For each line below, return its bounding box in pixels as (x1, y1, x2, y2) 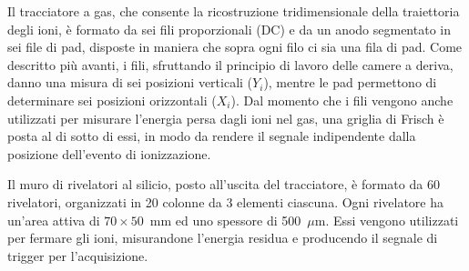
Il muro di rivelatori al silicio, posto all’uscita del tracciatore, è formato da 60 (7, 175, 440, 194)
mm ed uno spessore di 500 (149, 210, 301, 229)
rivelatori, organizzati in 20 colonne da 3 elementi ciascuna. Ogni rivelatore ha (7, 192, 444, 211)
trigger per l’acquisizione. (7, 246, 148, 265)
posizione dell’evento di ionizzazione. (7, 144, 211, 163)
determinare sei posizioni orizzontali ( (7, 90, 217, 109)
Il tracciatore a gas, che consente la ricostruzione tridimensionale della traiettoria (7, 2, 460, 20)
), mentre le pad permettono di (263, 73, 437, 92)
